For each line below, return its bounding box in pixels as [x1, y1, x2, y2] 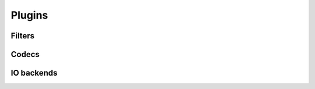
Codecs [10, 49, 40, 59]
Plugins [10, 9, 48, 22]
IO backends [10, 68, 58, 78]
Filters [10, 31, 35, 41]
